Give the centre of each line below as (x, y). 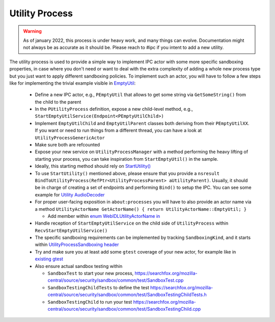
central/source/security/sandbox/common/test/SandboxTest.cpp (116, 280)
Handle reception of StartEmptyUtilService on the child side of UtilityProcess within (132, 223)
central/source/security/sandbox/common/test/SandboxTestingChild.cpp (124, 309)
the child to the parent (58, 102)
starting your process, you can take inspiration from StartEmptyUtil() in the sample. (127, 159)
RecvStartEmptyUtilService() (71, 230)
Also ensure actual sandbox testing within (79, 266)
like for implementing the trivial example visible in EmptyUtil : (73, 83)
